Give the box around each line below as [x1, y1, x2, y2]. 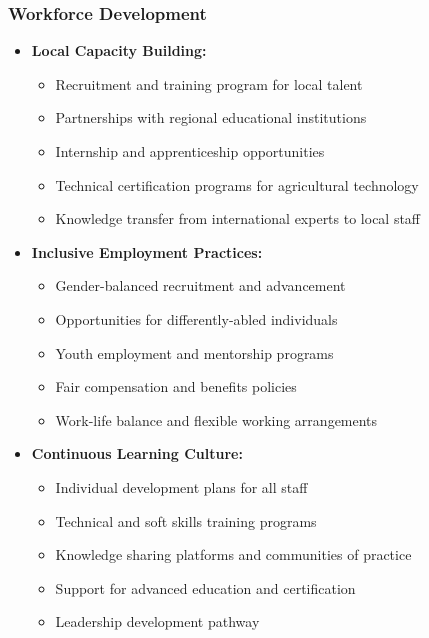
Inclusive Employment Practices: [31, 241, 263, 262]
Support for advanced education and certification [55, 577, 356, 598]
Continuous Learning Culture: [31, 443, 243, 464]
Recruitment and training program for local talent [55, 73, 363, 94]
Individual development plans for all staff [55, 476, 308, 497]
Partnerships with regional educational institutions [55, 107, 367, 128]
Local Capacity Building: [31, 40, 207, 61]
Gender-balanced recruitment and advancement [55, 275, 346, 296]
